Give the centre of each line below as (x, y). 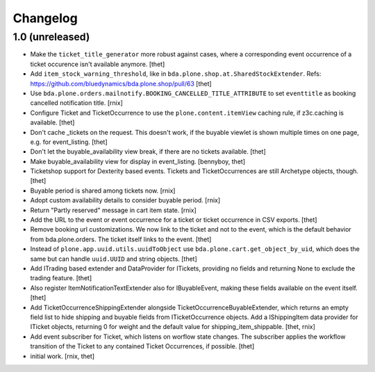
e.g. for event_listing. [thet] (69, 142)
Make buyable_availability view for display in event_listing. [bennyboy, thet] (138, 161)
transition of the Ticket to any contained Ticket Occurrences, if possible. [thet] (142, 346)
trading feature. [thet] (61, 278)
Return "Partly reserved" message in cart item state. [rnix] (114, 210)
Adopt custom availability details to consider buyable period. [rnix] (125, 200)
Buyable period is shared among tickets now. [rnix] (103, 191)
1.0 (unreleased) (51, 37)
